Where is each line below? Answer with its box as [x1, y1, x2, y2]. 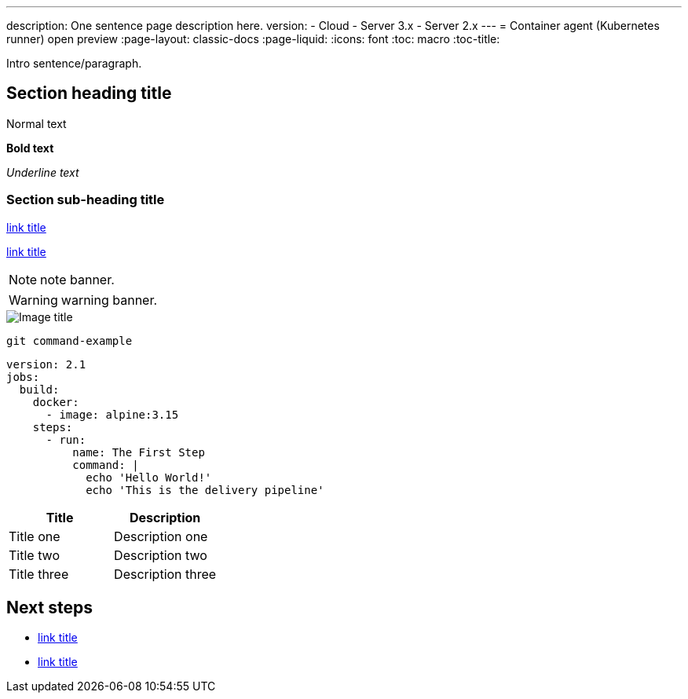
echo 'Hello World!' [86, 470, 212, 484]
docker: [32, 395, 79, 408]
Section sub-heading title [6, 192, 165, 208]
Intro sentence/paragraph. [6, 57, 142, 70]
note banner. [40, 271, 115, 287]
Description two [114, 547, 207, 563]
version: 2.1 [6, 357, 86, 371]
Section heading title [6, 83, 172, 104]
